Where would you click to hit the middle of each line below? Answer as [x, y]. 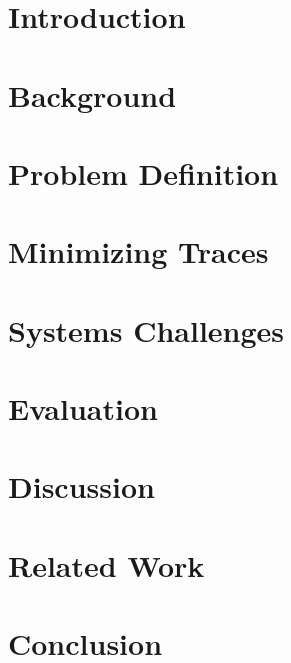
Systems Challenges [146, 329]
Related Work [106, 564]
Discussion [81, 486]
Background [92, 94]
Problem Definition [143, 172]
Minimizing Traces [138, 251]
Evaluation [83, 408]
